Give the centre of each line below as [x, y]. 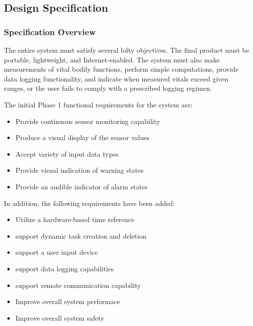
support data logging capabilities [65, 268]
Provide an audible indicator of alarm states [81, 186]
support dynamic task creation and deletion [81, 235]
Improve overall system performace [68, 301]
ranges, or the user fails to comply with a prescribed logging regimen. [108, 88]
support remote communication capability [78, 285]
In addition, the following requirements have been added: [90, 203]
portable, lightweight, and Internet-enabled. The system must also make [112, 59]
